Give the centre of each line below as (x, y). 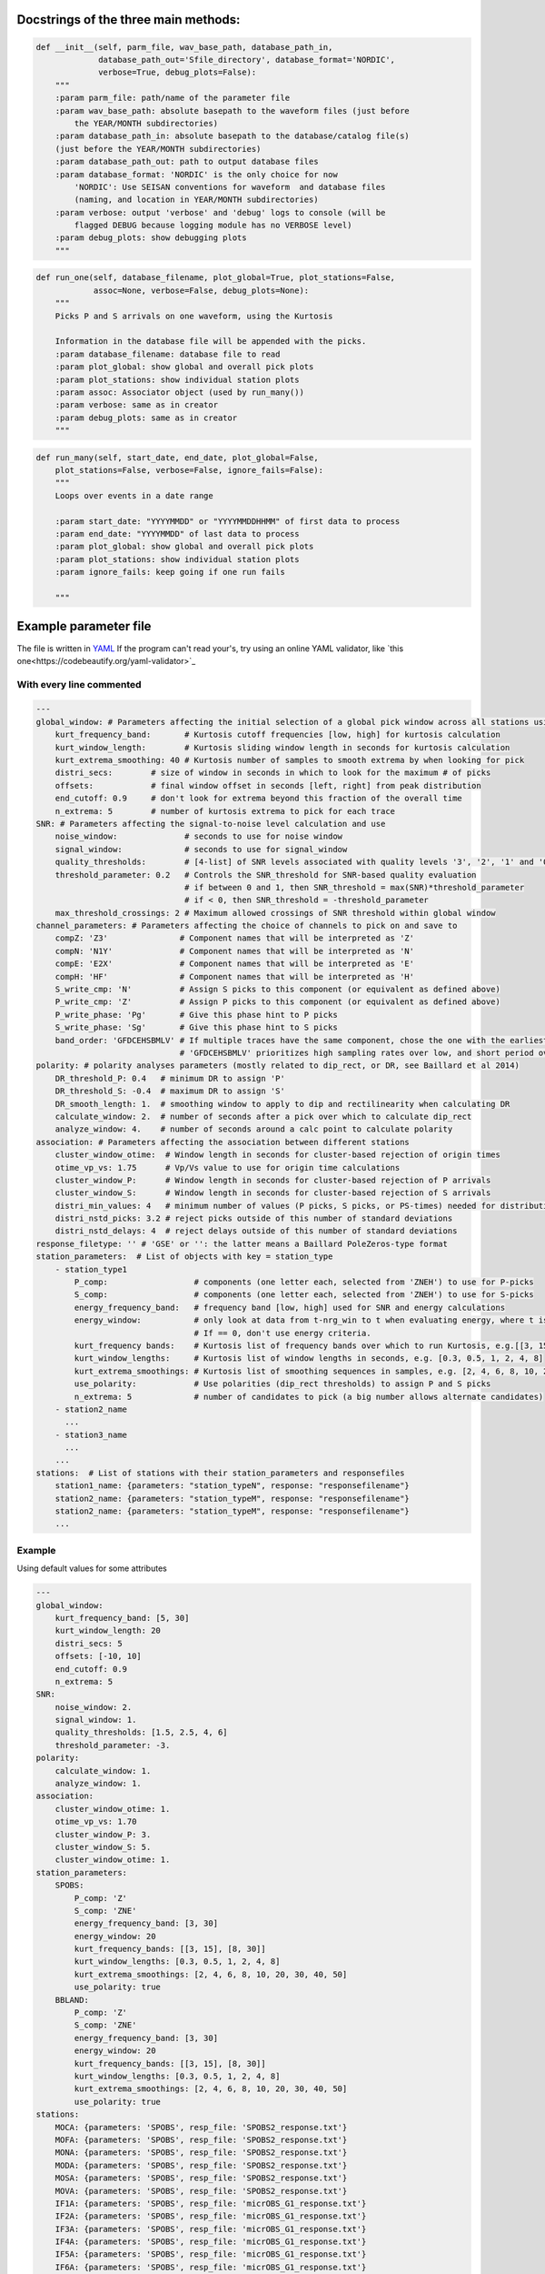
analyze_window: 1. (99, 1784)
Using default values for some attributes (92, 1568)
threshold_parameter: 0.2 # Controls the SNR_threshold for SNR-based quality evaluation (266, 875)
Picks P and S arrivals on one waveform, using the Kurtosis (194, 316)
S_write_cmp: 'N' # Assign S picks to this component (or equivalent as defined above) (278, 990)
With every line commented (79, 684)
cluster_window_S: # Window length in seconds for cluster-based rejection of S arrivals (273, 1193)
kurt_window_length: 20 (108, 1631)
